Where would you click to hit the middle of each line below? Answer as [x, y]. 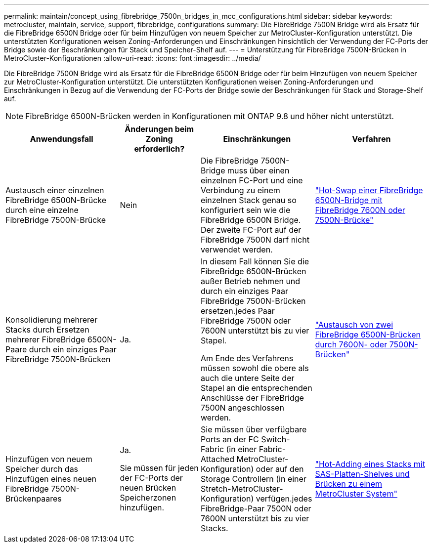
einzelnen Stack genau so [249, 200]
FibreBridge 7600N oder [360, 210]
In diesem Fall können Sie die [255, 261]
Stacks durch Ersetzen [47, 330]
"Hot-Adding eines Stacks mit [370, 464]
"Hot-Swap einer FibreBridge [369, 190]
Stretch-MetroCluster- [242, 489]
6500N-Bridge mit [349, 200]
